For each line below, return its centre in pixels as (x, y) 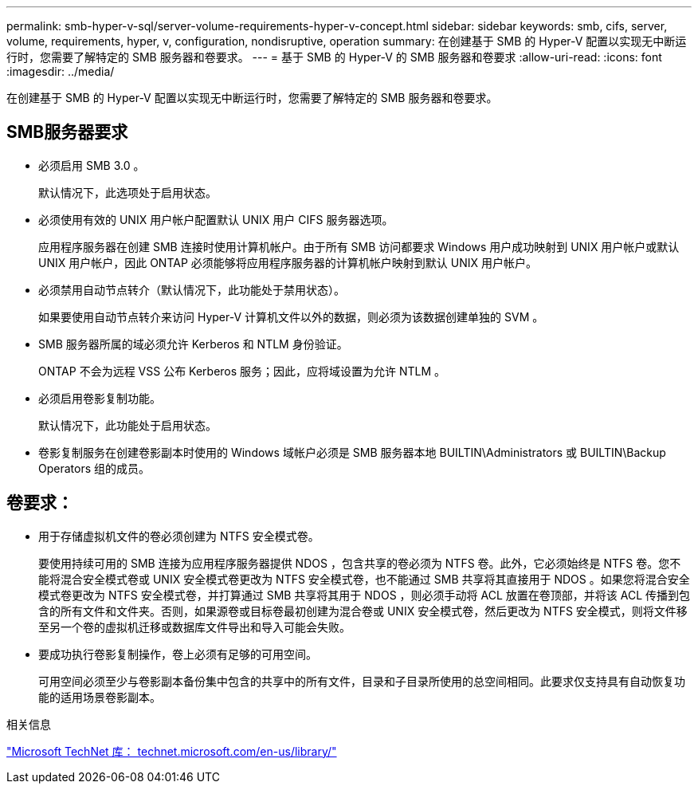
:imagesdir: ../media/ (61, 71)
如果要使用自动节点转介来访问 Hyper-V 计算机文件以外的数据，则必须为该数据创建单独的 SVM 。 (291, 316)
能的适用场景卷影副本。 (100, 697)
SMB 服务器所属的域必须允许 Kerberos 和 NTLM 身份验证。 (193, 344)
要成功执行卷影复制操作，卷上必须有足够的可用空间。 (178, 654)
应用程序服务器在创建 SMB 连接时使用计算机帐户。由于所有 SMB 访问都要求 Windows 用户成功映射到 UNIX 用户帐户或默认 (359, 246)
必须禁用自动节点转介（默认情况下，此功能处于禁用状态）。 (192, 289)
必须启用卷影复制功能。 (100, 398)
